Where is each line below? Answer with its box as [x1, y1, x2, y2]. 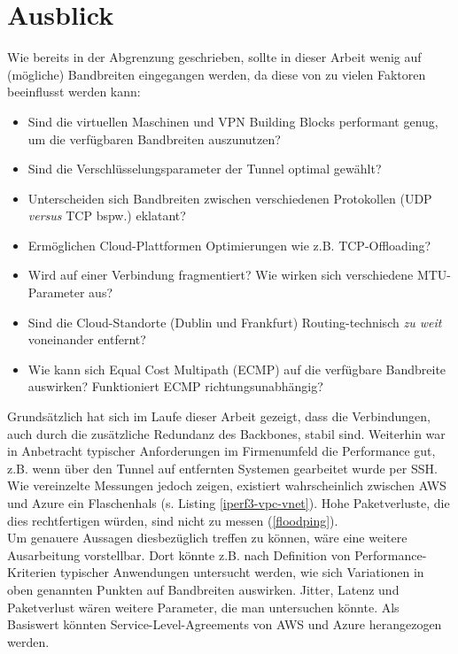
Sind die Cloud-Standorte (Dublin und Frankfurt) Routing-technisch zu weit [27, 312, 442, 331]
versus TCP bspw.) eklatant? [27, 206, 186, 225]
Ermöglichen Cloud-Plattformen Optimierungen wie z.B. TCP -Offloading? [27, 235, 431, 254]
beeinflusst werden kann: [7, 82, 141, 101]
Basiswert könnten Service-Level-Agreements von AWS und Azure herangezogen [7, 615, 442, 634]
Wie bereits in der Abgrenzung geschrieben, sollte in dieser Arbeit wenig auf [7, 48, 422, 66]
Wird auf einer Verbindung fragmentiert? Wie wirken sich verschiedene [27, 265, 414, 284]
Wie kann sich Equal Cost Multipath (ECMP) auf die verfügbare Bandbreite [27, 359, 446, 378]
